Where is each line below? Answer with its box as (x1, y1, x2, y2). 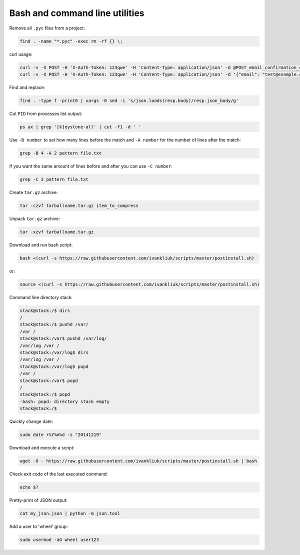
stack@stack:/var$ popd (19, 377, 78, 383)
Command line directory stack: (9, 294, 72, 300)
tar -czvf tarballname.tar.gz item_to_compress (19, 202, 138, 208)
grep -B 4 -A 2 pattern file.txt (19, 150, 102, 156)
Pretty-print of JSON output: (9, 497, 67, 503)
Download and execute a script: (9, 445, 75, 451)
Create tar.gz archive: (9, 189, 58, 195)
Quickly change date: (9, 418, 53, 424)
